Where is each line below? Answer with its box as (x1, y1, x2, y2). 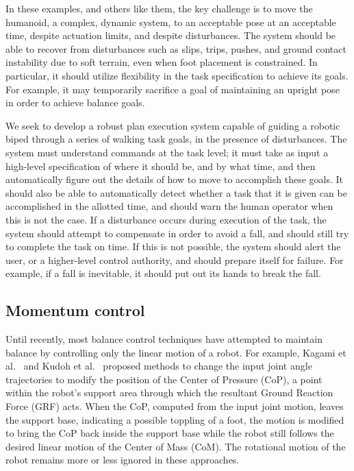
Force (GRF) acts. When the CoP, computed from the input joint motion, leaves (5, 399, 344, 413)
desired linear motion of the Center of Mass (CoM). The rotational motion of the (5, 439, 346, 453)
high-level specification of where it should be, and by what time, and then (5, 158, 316, 173)
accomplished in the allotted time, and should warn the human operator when (5, 199, 333, 213)
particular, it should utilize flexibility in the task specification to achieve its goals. (5, 68, 349, 82)
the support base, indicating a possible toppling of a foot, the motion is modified (5, 412, 344, 426)
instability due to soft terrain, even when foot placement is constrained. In (5, 55, 318, 69)
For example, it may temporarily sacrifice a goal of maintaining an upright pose (5, 82, 340, 96)
